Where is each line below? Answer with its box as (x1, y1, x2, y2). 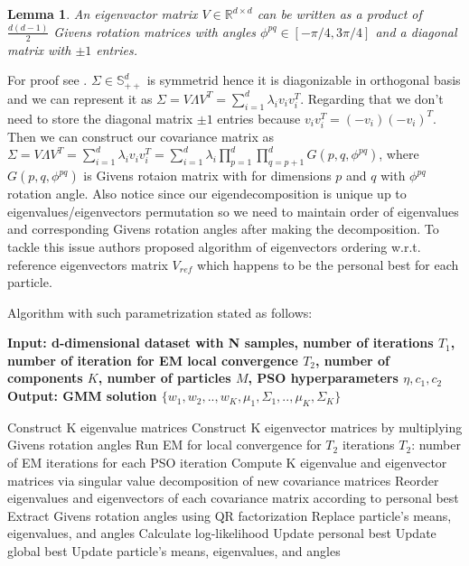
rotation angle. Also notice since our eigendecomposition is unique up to (7, 184, 407, 203)
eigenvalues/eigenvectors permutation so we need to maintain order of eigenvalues (7, 201, 459, 220)
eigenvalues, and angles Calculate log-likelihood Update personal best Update (7, 524, 436, 543)
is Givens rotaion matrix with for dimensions (83, 166, 332, 185)
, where (379, 144, 419, 163)
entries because (217, 108, 301, 127)
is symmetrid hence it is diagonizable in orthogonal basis (146, 70, 461, 89)
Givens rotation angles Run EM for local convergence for (7, 435, 322, 454)
